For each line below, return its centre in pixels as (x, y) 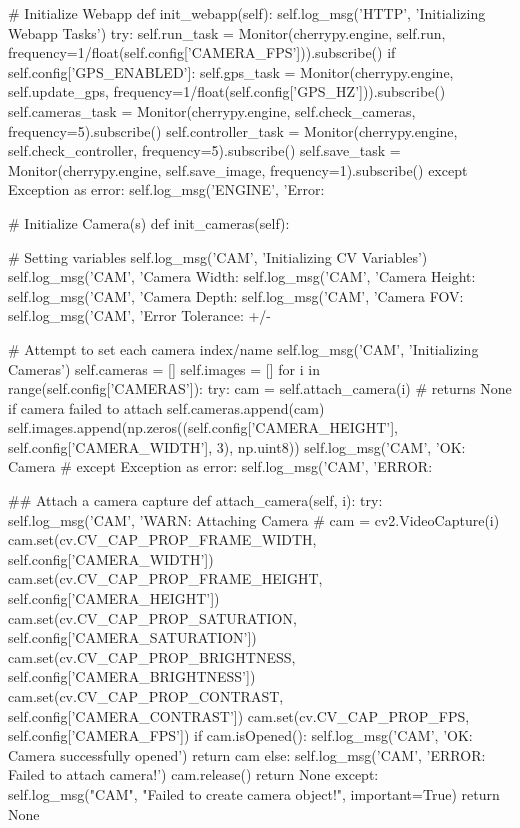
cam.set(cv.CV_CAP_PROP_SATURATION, (152, 617)
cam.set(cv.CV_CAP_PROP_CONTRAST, (146, 696)
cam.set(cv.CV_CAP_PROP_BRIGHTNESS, (152, 656)
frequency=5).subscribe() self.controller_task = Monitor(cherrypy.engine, (233, 130)
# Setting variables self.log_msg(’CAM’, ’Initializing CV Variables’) (218, 256)
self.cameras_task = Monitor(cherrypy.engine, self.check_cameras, (212, 110)
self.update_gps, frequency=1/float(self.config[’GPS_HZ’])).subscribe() (227, 91)
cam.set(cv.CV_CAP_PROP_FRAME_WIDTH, (162, 539)
